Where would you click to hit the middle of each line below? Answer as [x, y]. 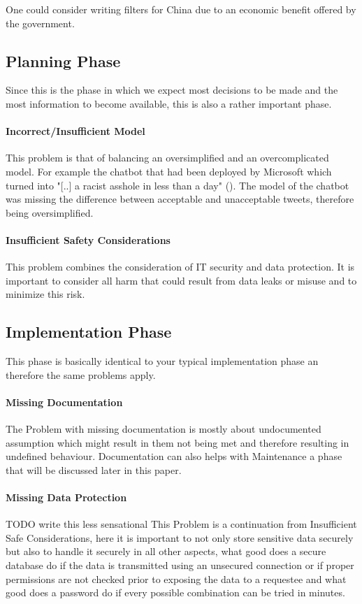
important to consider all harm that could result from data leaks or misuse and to [181, 280]
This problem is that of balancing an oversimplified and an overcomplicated [167, 158]
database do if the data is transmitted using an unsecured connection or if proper [180, 565]
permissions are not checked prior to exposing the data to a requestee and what [176, 578]
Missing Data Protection [66, 497]
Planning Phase [63, 60]
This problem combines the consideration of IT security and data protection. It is [180, 267]
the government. [40, 23]
